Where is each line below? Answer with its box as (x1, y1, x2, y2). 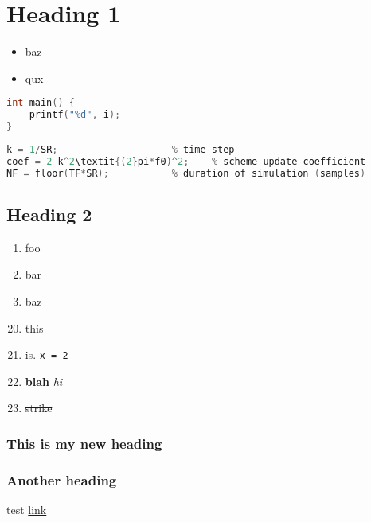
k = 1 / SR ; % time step (6, 143, 235, 155)
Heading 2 (6, 201, 92, 226)
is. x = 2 (25, 346, 68, 363)
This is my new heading (6, 433, 162, 453)
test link (6, 501, 47, 518)
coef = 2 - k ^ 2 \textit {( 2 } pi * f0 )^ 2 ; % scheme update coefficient (6, 155, 366, 167)
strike (25, 399, 53, 416)
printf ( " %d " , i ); (29, 109, 121, 121)
